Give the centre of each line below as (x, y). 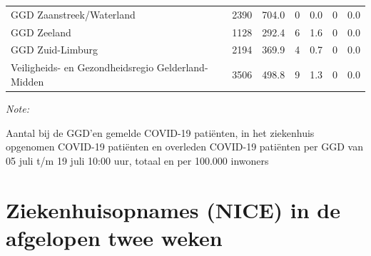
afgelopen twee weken (114, 237)
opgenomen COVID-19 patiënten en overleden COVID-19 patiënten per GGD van (184, 147)
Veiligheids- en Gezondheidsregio (82, 67)
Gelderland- (182, 67)
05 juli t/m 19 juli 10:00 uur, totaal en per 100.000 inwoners (137, 160)
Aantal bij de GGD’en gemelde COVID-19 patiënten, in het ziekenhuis (160, 132)
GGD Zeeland (41, 32)
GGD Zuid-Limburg (54, 50)
